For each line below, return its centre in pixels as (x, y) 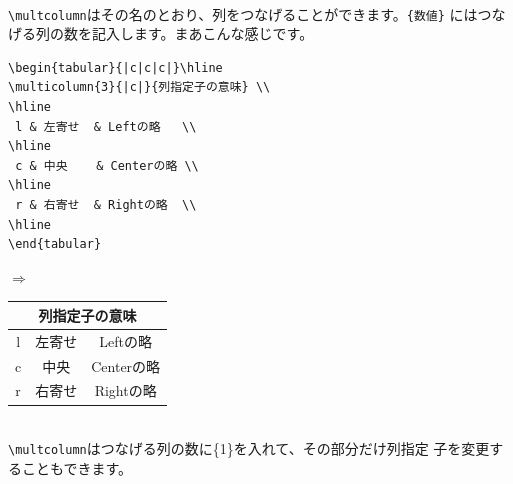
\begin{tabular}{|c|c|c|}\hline (115, 67)
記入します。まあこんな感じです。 (202, 33)
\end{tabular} (55, 244)
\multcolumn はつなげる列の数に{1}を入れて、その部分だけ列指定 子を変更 (249, 448)
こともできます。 (77, 467)
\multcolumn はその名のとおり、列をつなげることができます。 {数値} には (243, 13)
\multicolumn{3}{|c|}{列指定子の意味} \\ (139, 87)
